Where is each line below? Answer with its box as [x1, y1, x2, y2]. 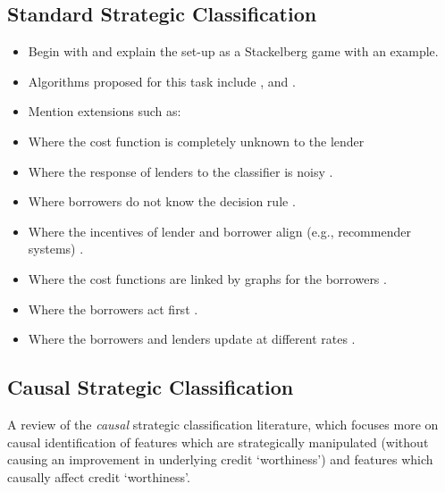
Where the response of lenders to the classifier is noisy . [28, 162, 333, 180]
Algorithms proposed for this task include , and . [28, 71, 296, 90]
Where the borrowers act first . [28, 299, 198, 318]
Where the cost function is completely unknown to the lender [28, 131, 365, 150]
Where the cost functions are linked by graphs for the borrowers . [28, 269, 387, 288]
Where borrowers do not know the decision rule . [28, 192, 296, 211]
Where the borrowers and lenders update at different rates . [28, 329, 356, 348]
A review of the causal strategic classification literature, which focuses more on [7, 414, 439, 433]
